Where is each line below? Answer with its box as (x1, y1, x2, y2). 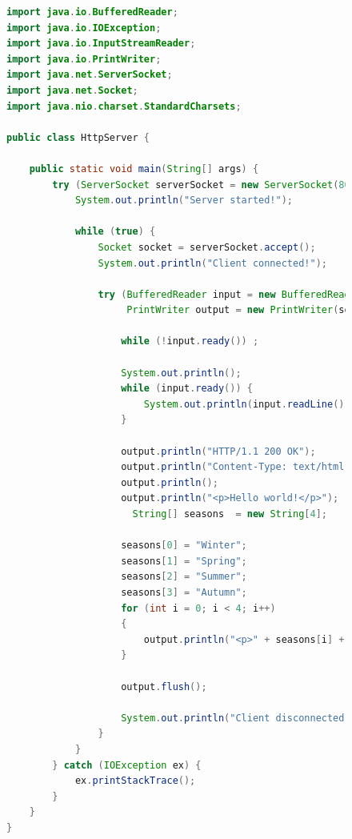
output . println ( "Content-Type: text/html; (121, 461, 350, 473)
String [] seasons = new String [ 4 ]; (132, 508, 327, 520)
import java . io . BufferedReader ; (6, 6, 178, 18)
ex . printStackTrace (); (74, 775, 196, 787)
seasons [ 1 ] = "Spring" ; (121, 555, 247, 567)
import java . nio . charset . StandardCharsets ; (6, 100, 242, 112)
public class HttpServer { (6, 131, 150, 143)
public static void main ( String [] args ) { (29, 163, 259, 175)
